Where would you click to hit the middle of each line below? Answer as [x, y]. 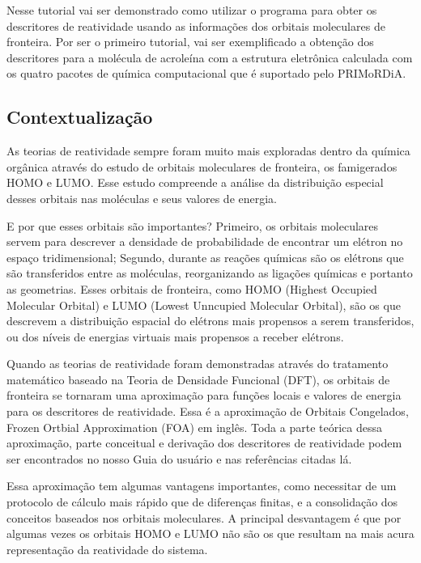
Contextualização [80, 117]
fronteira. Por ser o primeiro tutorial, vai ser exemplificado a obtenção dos [190, 42]
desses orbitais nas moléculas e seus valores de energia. [142, 198]
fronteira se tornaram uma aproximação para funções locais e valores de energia [204, 395]
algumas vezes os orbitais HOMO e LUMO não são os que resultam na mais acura [210, 533]
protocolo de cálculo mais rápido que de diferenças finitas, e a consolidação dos [202, 502]
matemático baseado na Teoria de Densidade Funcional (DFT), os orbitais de [198, 379]
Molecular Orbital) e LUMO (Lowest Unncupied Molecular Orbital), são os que [204, 305]
